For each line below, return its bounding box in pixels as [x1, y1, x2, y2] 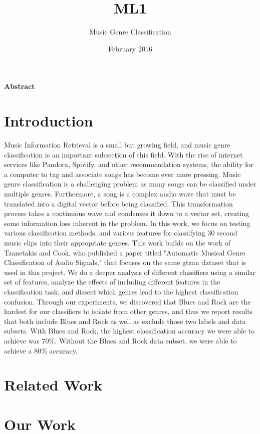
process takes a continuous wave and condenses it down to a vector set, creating [4, 208, 249, 218]
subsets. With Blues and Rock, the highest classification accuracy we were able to [4, 325, 255, 336]
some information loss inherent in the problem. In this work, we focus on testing [4, 217, 250, 228]
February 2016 [108, 43, 152, 53]
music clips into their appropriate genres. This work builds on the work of [4, 237, 231, 247]
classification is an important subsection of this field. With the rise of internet [4, 149, 243, 159]
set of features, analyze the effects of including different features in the [4, 276, 220, 287]
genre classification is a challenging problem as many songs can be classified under [4, 178, 256, 189]
